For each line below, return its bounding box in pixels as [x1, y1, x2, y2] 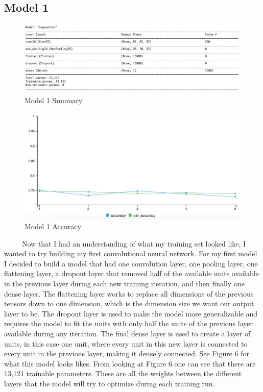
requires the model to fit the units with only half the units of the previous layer [4, 318, 253, 329]
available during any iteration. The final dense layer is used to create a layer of [4, 328, 251, 338]
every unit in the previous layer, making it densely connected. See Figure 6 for [4, 348, 250, 359]
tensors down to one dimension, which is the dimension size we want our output [4, 298, 254, 309]
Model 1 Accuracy [25, 221, 81, 232]
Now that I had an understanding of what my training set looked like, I [21, 238, 246, 249]
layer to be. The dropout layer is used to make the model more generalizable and [4, 308, 258, 318]
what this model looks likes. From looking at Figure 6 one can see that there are [4, 358, 256, 369]
